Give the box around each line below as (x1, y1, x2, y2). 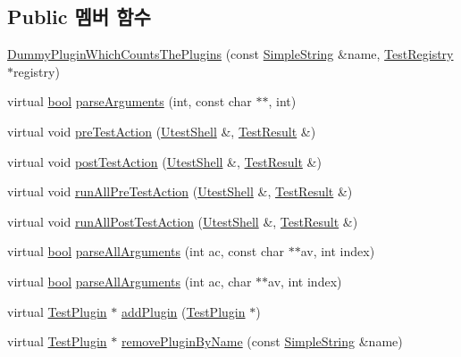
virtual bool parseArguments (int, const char (7, 92, 252, 111)
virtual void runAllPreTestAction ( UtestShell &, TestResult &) (7, 182, 353, 201)
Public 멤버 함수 (7, 3, 151, 30)
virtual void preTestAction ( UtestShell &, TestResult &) (7, 121, 316, 140)
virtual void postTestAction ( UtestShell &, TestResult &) (7, 152, 322, 170)
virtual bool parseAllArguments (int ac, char (7, 271, 252, 290)
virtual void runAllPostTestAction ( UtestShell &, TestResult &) (7, 212, 358, 230)
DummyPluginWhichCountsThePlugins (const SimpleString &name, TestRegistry (7, 45, 454, 63)
